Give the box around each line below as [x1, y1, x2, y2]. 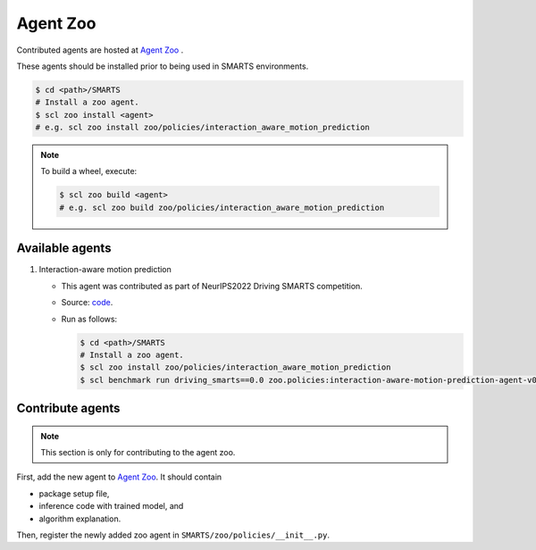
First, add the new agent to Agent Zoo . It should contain [16, 471, 222, 482]
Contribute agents [16, 401, 121, 416]
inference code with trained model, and [38, 501, 184, 512]
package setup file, [38, 487, 110, 499]
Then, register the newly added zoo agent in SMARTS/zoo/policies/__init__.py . [16, 529, 331, 540]
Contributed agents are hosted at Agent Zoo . [16, 45, 184, 55]
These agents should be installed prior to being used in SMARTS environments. [16, 61, 309, 71]
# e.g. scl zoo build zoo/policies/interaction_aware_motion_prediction [59, 202, 385, 212]
